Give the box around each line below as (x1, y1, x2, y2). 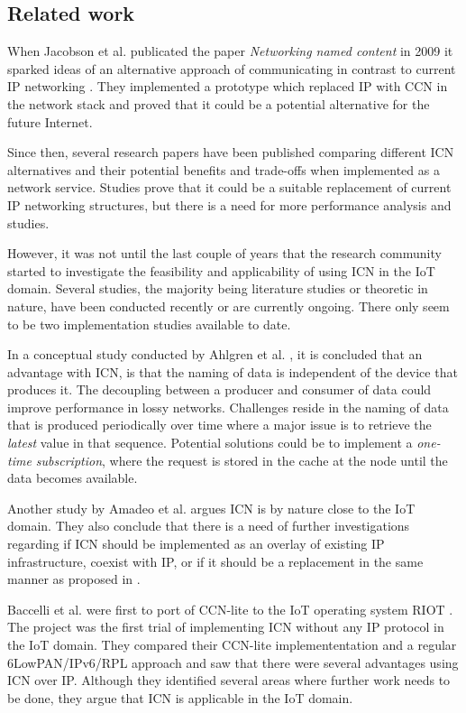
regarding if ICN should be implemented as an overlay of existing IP (7, 534, 385, 553)
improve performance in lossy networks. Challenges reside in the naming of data (7, 397, 449, 416)
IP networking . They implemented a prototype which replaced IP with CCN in (7, 77, 448, 96)
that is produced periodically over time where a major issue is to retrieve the (7, 415, 432, 434)
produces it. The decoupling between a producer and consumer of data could (7, 380, 432, 399)
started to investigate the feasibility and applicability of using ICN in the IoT (7, 261, 435, 280)
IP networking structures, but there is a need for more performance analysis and (7, 195, 452, 214)
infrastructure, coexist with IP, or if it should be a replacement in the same (7, 551, 424, 570)
